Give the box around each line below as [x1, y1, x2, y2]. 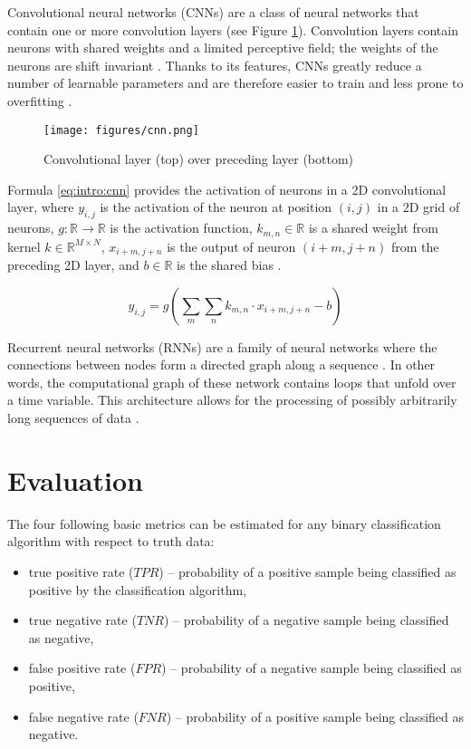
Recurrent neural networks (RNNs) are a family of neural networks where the [7, 337, 437, 356]
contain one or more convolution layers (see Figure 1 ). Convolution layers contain [7, 20, 458, 39]
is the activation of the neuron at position [100, 197, 332, 216]
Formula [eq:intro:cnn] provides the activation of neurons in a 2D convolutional [7, 179, 447, 198]
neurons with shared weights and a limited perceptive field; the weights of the [7, 38, 438, 57]
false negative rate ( [28, 706, 139, 725]
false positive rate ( [28, 658, 136, 677]
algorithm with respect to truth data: [7, 532, 215, 551]
